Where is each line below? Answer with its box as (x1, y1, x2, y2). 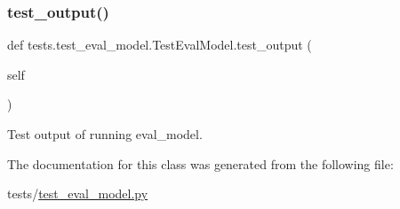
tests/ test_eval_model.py (7, 184, 148, 203)
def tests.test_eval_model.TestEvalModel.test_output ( (7, 35, 312, 54)
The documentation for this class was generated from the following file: (7, 154, 394, 173)
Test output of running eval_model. (7, 125, 203, 143)
